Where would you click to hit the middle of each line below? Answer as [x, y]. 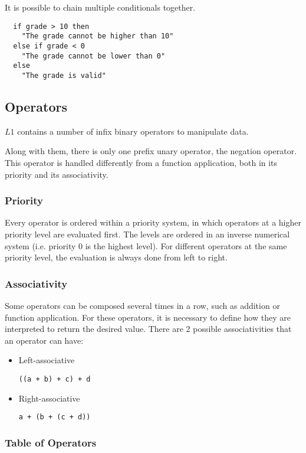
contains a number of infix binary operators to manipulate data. [133, 131]
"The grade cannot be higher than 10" [98, 36]
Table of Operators [51, 442]
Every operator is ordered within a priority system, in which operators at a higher [153, 222]
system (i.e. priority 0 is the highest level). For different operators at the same [146, 245]
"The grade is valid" [64, 75]
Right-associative [49, 398]
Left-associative [47, 360]
